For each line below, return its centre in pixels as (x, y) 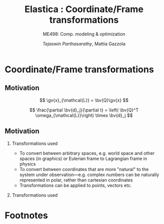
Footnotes (26, 215)
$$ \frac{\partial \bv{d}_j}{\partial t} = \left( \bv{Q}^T (84, 110)
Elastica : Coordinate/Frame (84, 9)
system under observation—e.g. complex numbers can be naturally (89, 175)
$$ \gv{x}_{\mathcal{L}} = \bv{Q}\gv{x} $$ (84, 100)
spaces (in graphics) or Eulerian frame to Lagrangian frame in (83, 158)
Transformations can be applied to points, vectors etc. (75, 185)
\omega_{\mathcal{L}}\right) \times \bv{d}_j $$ (84, 115)
